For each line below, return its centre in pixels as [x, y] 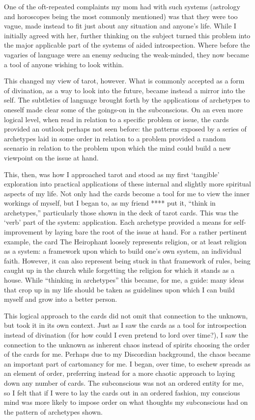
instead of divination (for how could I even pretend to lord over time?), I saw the [126, 335]
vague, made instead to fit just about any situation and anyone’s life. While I [120, 26]
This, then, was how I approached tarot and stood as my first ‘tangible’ [112, 174]
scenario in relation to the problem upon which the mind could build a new [117, 148]
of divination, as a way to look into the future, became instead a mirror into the [125, 90]
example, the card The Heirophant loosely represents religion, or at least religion [125, 241]
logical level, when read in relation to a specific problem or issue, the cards [116, 119]
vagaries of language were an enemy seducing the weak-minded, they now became [127, 54]
